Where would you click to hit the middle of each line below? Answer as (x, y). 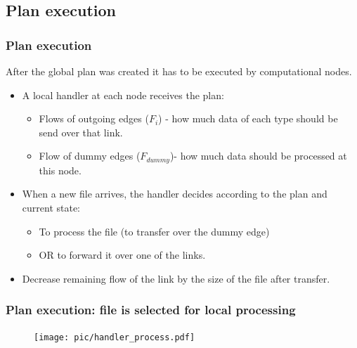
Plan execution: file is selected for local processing (151, 310)
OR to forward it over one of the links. (122, 255)
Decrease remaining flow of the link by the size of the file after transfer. (176, 278)
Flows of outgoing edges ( (94, 118)
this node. (60, 170)
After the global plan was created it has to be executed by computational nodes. (179, 71)
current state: (51, 208)
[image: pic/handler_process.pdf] (115, 337)
